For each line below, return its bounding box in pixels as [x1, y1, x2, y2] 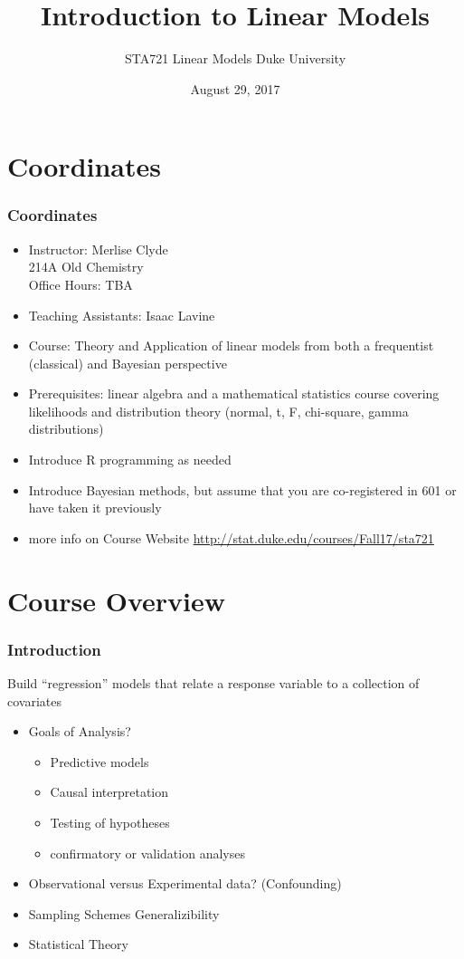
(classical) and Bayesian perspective [28, 353, 227, 372]
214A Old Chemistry [28, 257, 144, 276]
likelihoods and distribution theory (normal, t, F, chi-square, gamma [28, 401, 409, 420]
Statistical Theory [28, 935, 128, 954]
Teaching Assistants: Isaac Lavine [28, 305, 215, 324]
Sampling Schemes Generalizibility [28, 904, 220, 923]
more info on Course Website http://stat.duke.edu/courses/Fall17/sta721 [28, 528, 434, 547]
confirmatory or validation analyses [50, 843, 245, 862]
